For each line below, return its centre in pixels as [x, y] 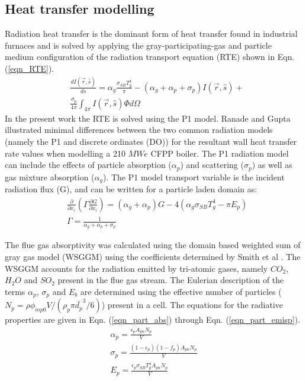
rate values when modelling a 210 [65, 153]
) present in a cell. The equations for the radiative [192, 305]
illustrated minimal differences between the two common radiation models [139, 130]
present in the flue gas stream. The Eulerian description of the [171, 280]
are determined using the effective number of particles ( [181, 291]
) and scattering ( [212, 165]
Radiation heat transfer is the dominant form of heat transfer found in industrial [151, 34]
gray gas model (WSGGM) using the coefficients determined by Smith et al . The [153, 257]
